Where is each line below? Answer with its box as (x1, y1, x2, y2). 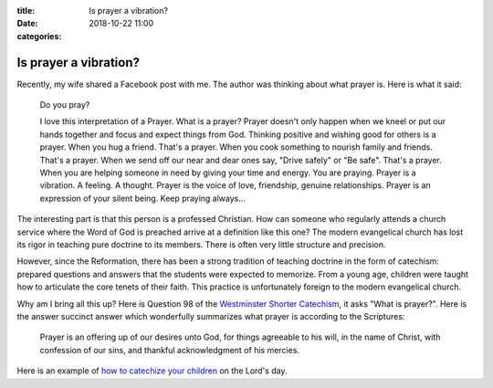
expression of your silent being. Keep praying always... (39, 193, 246, 204)
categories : (16, 30, 62, 41)
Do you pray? (39, 100, 90, 110)
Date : (16, 18, 38, 29)
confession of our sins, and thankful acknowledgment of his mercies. (39, 344, 300, 355)
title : (16, 5, 36, 16)
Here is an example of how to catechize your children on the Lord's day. (16, 365, 288, 376)
